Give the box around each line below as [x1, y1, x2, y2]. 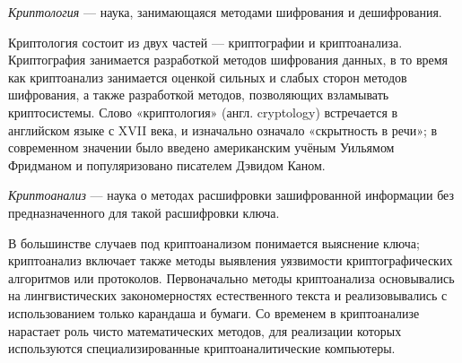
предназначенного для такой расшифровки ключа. [8, 203, 280, 221]
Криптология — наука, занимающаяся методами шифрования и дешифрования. [8, 3, 442, 21]
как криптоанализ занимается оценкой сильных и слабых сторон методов [8, 67, 407, 86]
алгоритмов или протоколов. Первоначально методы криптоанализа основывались [8, 268, 455, 287]
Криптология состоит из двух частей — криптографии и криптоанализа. [8, 32, 403, 51]
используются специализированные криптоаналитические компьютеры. [8, 339, 396, 358]
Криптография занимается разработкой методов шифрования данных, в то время [8, 50, 449, 69]
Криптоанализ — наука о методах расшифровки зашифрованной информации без [8, 186, 454, 204]
